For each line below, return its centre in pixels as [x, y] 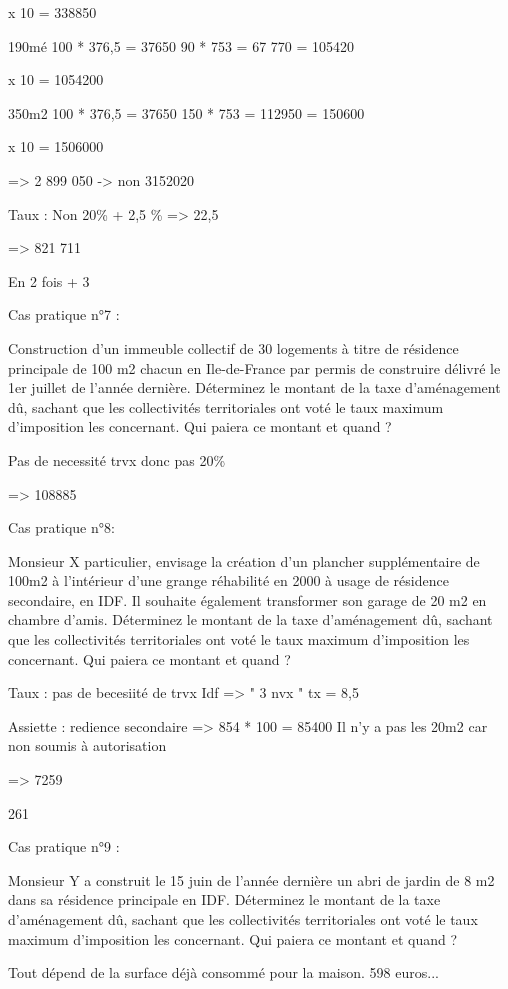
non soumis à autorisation [87, 745]
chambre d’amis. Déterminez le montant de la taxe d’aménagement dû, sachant [250, 619]
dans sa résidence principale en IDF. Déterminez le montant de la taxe [224, 899]
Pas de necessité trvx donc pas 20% [117, 459]
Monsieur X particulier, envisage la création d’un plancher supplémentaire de [244, 560]
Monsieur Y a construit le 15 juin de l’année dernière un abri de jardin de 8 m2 [251, 879]
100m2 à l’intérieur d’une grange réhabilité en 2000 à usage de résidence [228, 580]
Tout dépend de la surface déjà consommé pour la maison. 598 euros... [223, 972]
